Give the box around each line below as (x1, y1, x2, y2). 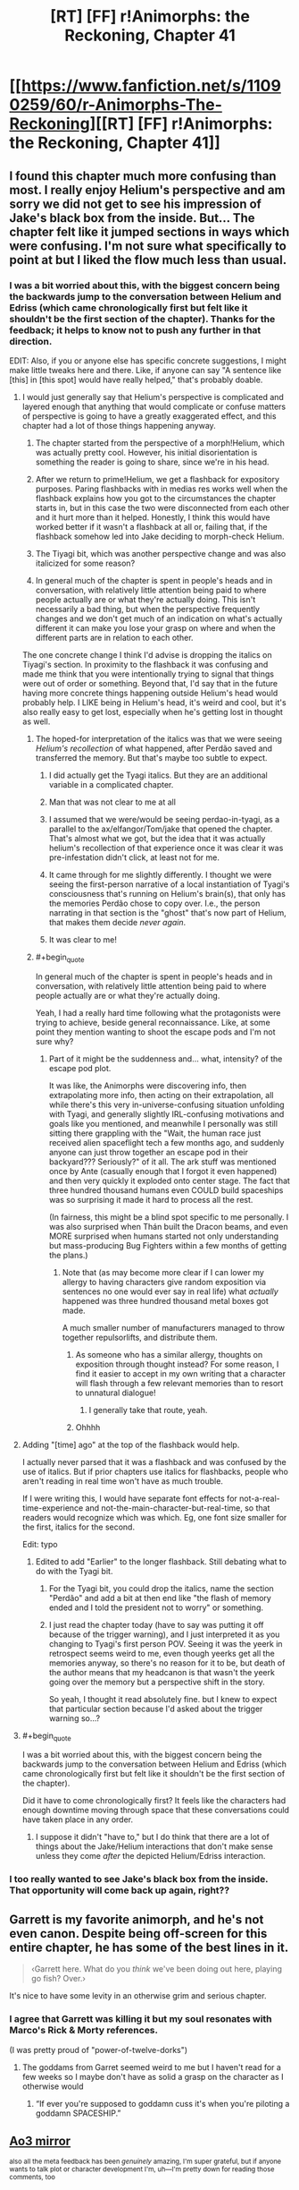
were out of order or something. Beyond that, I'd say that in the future (21, 677, 278, 688)
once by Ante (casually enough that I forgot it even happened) (48, 1165, 278, 1176)
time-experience (21, 1502, 84, 1513)
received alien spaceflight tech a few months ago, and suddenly (48, 1137, 285, 1147)
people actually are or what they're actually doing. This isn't (35, 593, 256, 605)
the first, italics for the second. (21, 1521, 136, 1532)
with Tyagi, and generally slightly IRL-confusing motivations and (48, 1108, 285, 1120)
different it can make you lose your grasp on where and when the (35, 622, 276, 633)
